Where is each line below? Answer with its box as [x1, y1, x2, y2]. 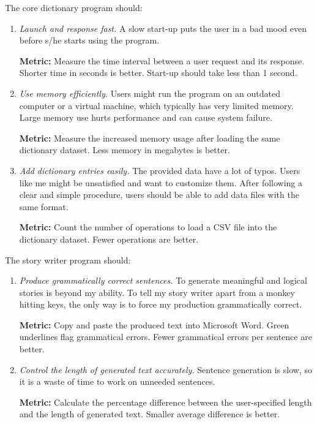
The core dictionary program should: [5, 1, 143, 13]
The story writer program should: [5, 253, 131, 266]
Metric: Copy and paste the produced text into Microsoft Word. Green [19, 318, 289, 331]
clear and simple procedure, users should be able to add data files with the [19, 188, 299, 201]
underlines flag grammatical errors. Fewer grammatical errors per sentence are [19, 330, 312, 343]
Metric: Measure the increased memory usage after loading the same [19, 131, 280, 144]
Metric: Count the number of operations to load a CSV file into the [19, 221, 277, 233]
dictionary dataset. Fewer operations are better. [19, 232, 199, 245]
